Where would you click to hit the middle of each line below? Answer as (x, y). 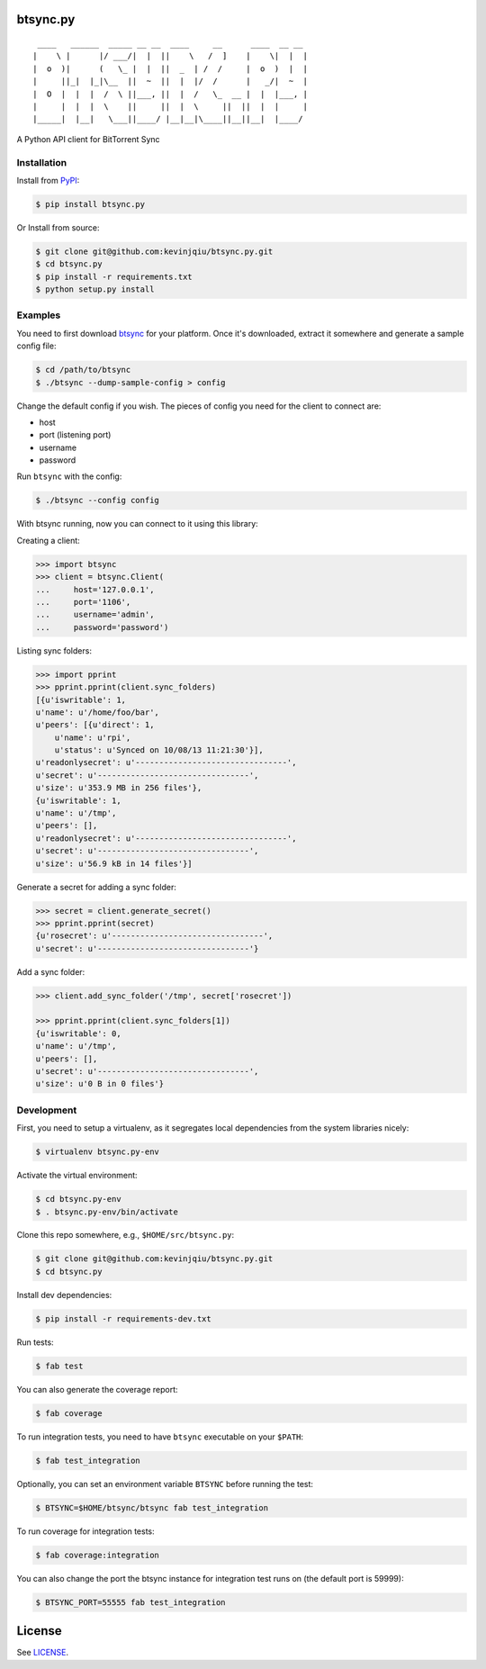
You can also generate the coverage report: (97, 1389)
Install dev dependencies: (64, 1295)
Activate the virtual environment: (77, 1176)
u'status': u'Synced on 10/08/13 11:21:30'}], (159, 750)
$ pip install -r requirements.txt (114, 276)
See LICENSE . (43, 1653)
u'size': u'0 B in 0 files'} (100, 1084)
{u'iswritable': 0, (78, 1033)
